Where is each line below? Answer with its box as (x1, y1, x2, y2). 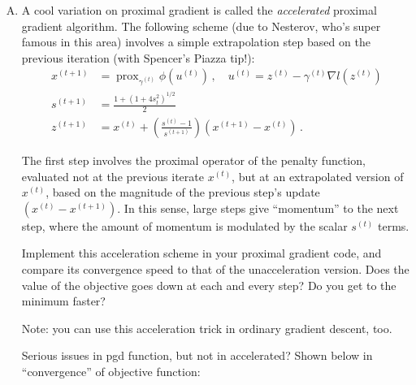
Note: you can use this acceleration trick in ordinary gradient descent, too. (21, 319, 392, 336)
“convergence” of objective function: (21, 362, 201, 379)
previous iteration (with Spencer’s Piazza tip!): (21, 49, 255, 66)
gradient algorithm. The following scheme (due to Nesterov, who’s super (21, 17, 381, 34)
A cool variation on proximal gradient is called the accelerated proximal (21, 2, 377, 18)
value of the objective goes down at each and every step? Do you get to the (21, 276, 396, 293)
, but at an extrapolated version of (232, 167, 404, 184)
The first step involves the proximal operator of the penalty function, (21, 151, 366, 168)
